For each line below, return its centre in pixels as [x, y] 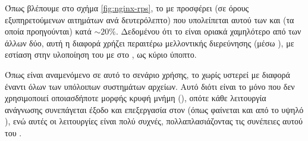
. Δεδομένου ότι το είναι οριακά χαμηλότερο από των [208, 31]
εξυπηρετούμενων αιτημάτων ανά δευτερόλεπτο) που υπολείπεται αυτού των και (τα [150, 19]
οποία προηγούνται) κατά [48, 31]
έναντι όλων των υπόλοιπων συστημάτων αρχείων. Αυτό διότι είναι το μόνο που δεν [150, 86]
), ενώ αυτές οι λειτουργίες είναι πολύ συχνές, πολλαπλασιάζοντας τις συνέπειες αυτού [154, 121]
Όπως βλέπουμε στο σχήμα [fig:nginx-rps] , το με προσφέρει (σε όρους [127, 8]
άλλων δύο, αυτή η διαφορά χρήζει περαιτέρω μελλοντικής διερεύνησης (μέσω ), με [150, 43]
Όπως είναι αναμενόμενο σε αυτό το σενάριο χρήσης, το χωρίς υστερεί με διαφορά [147, 74]
